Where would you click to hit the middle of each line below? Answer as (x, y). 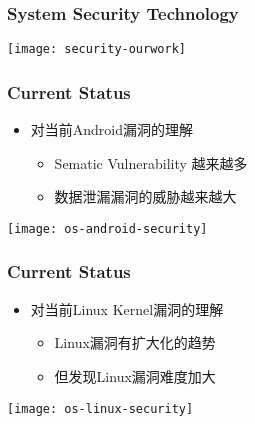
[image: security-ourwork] (96, 49)
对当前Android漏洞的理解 (112, 129)
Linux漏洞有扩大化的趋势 (135, 342)
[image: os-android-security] (107, 228)
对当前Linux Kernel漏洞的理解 (127, 308)
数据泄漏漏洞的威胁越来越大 (145, 196)
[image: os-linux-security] (100, 408)
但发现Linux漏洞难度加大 (135, 375)
